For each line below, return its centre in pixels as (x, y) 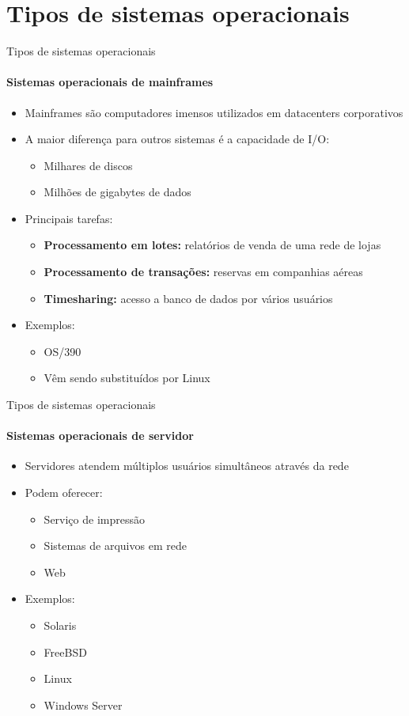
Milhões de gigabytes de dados (117, 192)
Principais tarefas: (69, 218)
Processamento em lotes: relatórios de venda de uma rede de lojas (212, 245)
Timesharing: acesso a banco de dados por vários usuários (188, 298)
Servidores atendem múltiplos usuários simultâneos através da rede (187, 466)
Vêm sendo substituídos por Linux (127, 378)
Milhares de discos (88, 165)
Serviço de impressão (94, 519)
